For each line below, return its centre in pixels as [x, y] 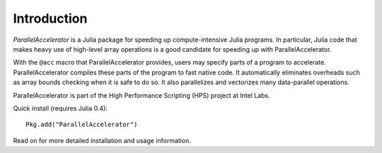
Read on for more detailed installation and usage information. [102, 140]
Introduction [50, 18]
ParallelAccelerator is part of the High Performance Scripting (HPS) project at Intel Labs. [141, 95]
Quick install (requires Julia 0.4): [60, 108]
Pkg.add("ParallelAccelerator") [82, 125]
